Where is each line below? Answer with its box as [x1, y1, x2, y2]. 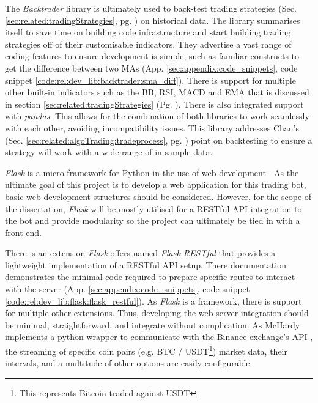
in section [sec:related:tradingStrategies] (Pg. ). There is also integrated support [5, 97, 304, 110]
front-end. [5, 226, 42, 238]
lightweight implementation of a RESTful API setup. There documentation [5, 258, 286, 271]
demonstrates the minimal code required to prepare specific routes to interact [5, 270, 295, 283]
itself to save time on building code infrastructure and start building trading [5, 26, 291, 39]
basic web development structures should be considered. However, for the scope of [5, 190, 312, 202]
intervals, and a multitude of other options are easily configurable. [5, 357, 253, 369]
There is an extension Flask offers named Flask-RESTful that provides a [5, 246, 276, 259]
